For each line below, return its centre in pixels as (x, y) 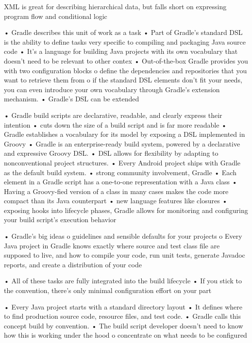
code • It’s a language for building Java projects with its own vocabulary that (121, 51)
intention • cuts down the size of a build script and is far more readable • (115, 124)
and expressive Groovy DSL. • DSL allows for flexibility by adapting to (111, 153)
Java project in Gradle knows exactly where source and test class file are (112, 245)
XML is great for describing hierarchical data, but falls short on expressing (115, 6)
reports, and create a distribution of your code (73, 264)
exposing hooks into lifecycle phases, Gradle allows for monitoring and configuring (126, 210)
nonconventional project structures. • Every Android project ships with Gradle (122, 162)
